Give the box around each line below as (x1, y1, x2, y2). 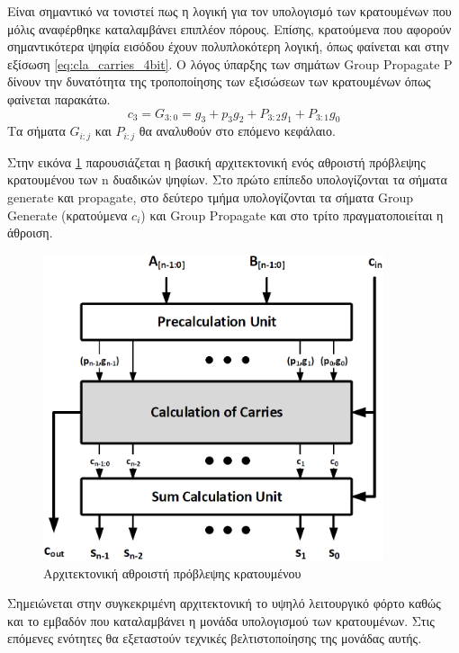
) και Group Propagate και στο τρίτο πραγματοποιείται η (140, 205, 444, 224)
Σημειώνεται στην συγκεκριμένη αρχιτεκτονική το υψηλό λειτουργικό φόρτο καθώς (7, 594, 441, 613)
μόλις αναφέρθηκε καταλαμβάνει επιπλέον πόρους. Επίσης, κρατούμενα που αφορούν (7, 19, 452, 38)
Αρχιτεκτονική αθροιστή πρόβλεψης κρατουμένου (43, 563, 301, 582)
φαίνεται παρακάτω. (7, 89, 111, 108)
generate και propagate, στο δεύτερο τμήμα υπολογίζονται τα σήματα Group (7, 188, 414, 206)
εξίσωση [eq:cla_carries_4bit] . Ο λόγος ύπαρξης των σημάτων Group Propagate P (7, 54, 453, 73)
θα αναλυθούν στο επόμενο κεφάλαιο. (139, 121, 336, 140)
